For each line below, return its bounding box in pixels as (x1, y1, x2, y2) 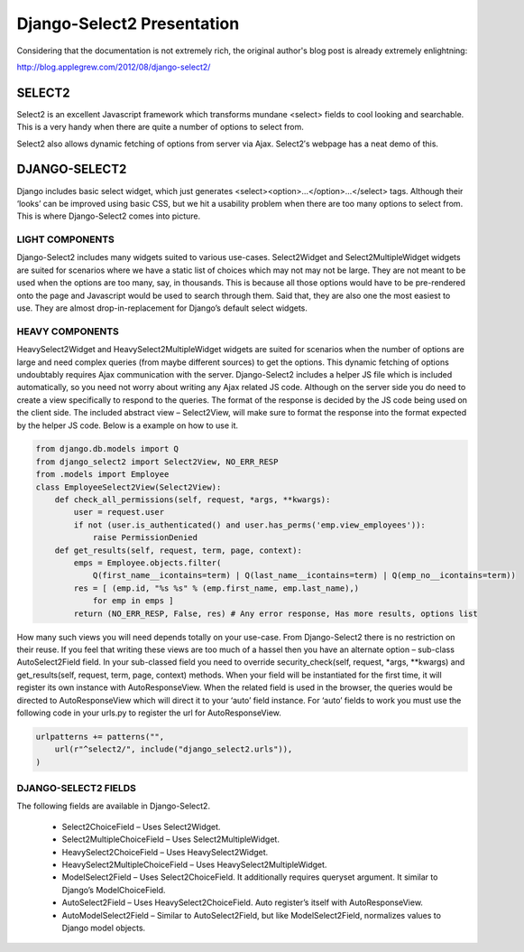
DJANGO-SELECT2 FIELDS (16, 782, 137, 795)
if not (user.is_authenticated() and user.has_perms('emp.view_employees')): (73, 519, 426, 530)
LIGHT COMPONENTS (16, 233, 115, 246)
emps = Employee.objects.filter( (73, 558, 222, 568)
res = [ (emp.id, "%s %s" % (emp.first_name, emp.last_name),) (73, 583, 360, 593)
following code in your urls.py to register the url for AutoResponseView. (16, 707, 281, 718)
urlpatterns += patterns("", (35, 732, 165, 742)
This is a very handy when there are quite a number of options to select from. (16, 122, 304, 133)
